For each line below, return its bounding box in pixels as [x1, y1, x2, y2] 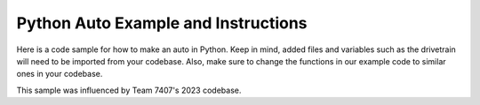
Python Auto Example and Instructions [16, 13, 308, 33]
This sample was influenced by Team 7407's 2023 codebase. [16, 85, 242, 95]
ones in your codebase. [16, 69, 103, 79]
